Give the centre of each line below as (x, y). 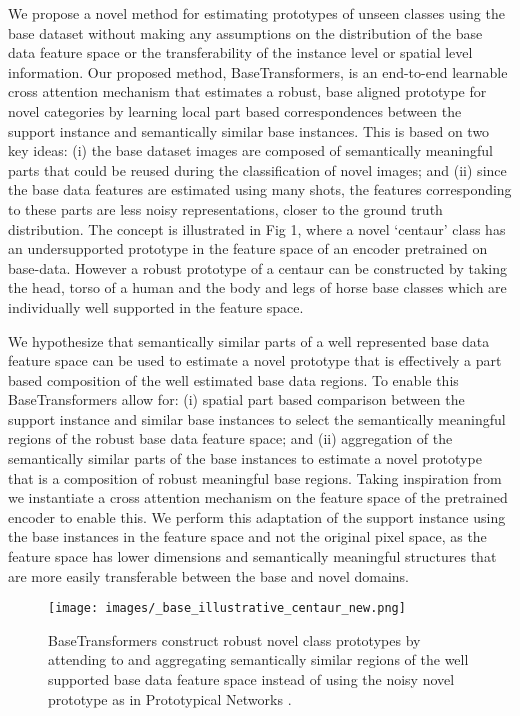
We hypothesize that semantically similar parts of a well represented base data (249, 340)
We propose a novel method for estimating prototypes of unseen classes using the (256, 13)
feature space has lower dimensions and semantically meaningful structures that (252, 556)
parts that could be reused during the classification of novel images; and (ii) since (257, 169)
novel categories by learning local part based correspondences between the (235, 110)
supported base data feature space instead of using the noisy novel (251, 679)
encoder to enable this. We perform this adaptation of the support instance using (257, 516)
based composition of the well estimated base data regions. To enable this (233, 379)
